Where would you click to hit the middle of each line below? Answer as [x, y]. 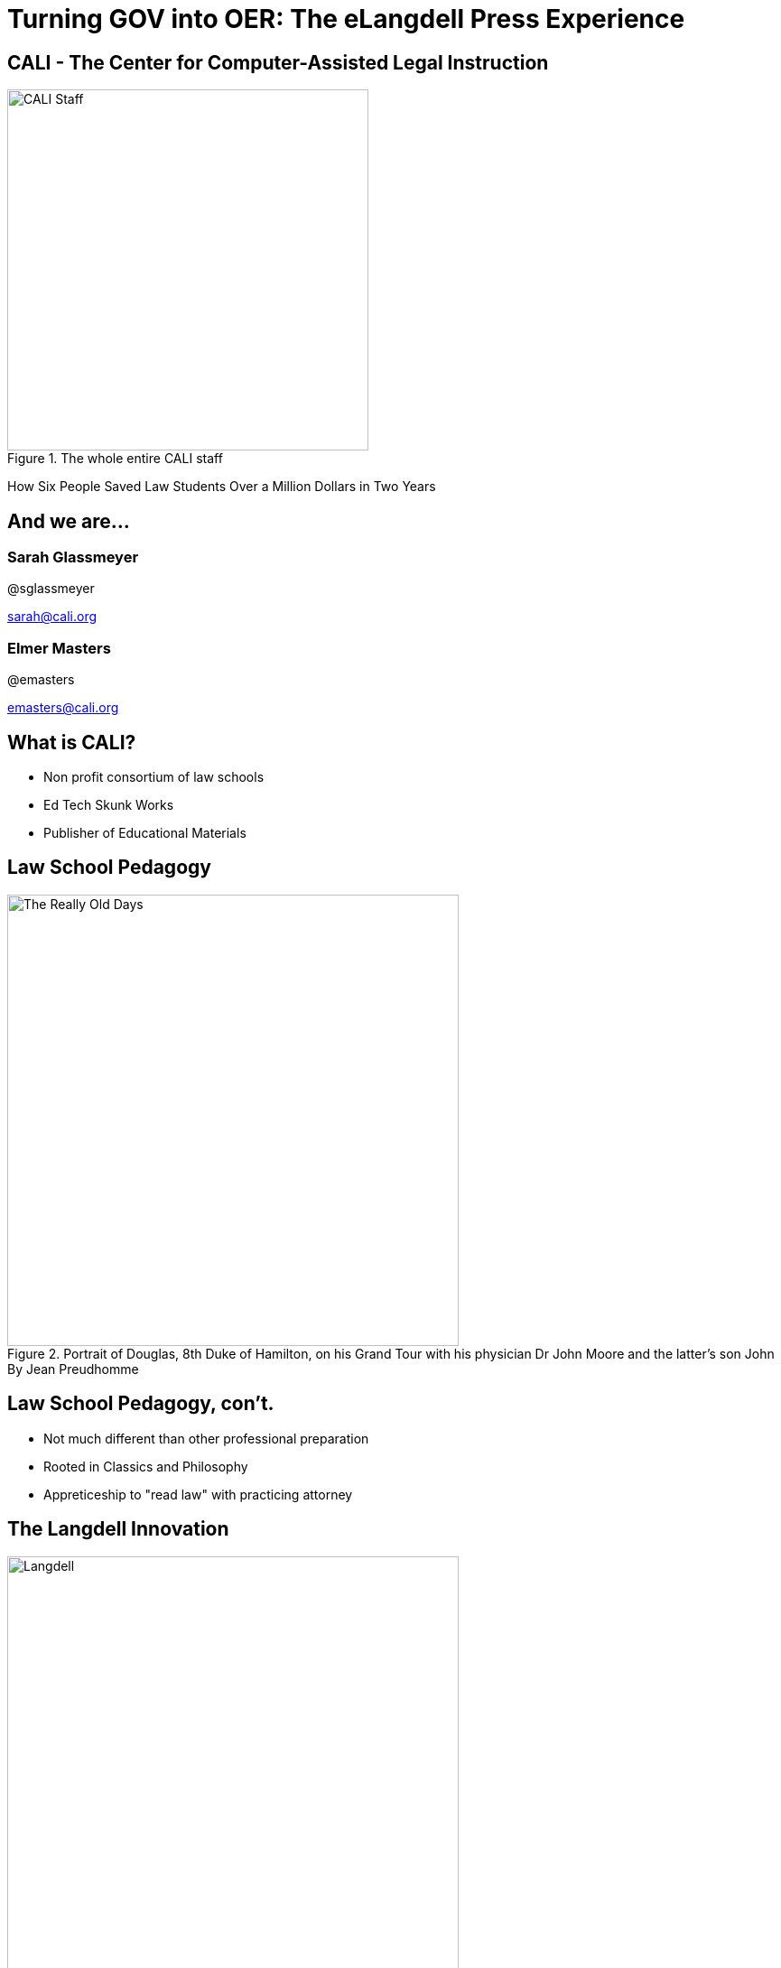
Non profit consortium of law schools [154, 776]
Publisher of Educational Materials [145, 832]
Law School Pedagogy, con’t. [141, 1404]
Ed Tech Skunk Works [109, 804]
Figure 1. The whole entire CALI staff [115, 459]
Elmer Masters [59, 648]
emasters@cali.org [63, 708]
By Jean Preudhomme [73, 1369]
